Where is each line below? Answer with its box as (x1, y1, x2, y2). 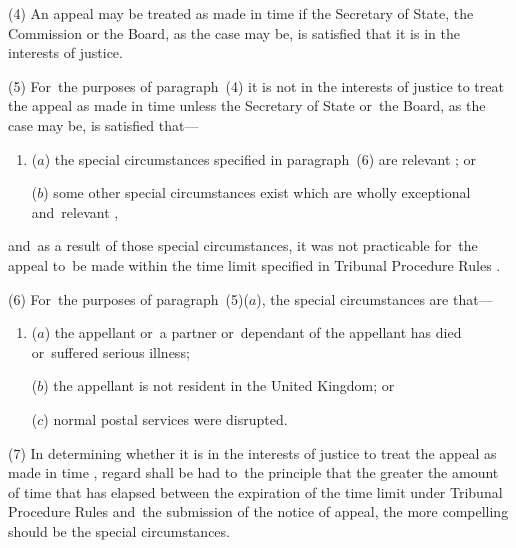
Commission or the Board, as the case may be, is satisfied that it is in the (8, 22, 460, 43)
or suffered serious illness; (31, 341, 190, 362)
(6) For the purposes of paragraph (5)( (8, 288, 249, 309)
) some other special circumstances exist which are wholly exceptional (43, 182, 471, 203)
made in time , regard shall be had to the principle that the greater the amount (8, 462, 499, 483)
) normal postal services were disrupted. (43, 408, 288, 429)
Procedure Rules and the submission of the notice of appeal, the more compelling (8, 501, 509, 522)
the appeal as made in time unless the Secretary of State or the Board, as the (8, 95, 486, 116)
